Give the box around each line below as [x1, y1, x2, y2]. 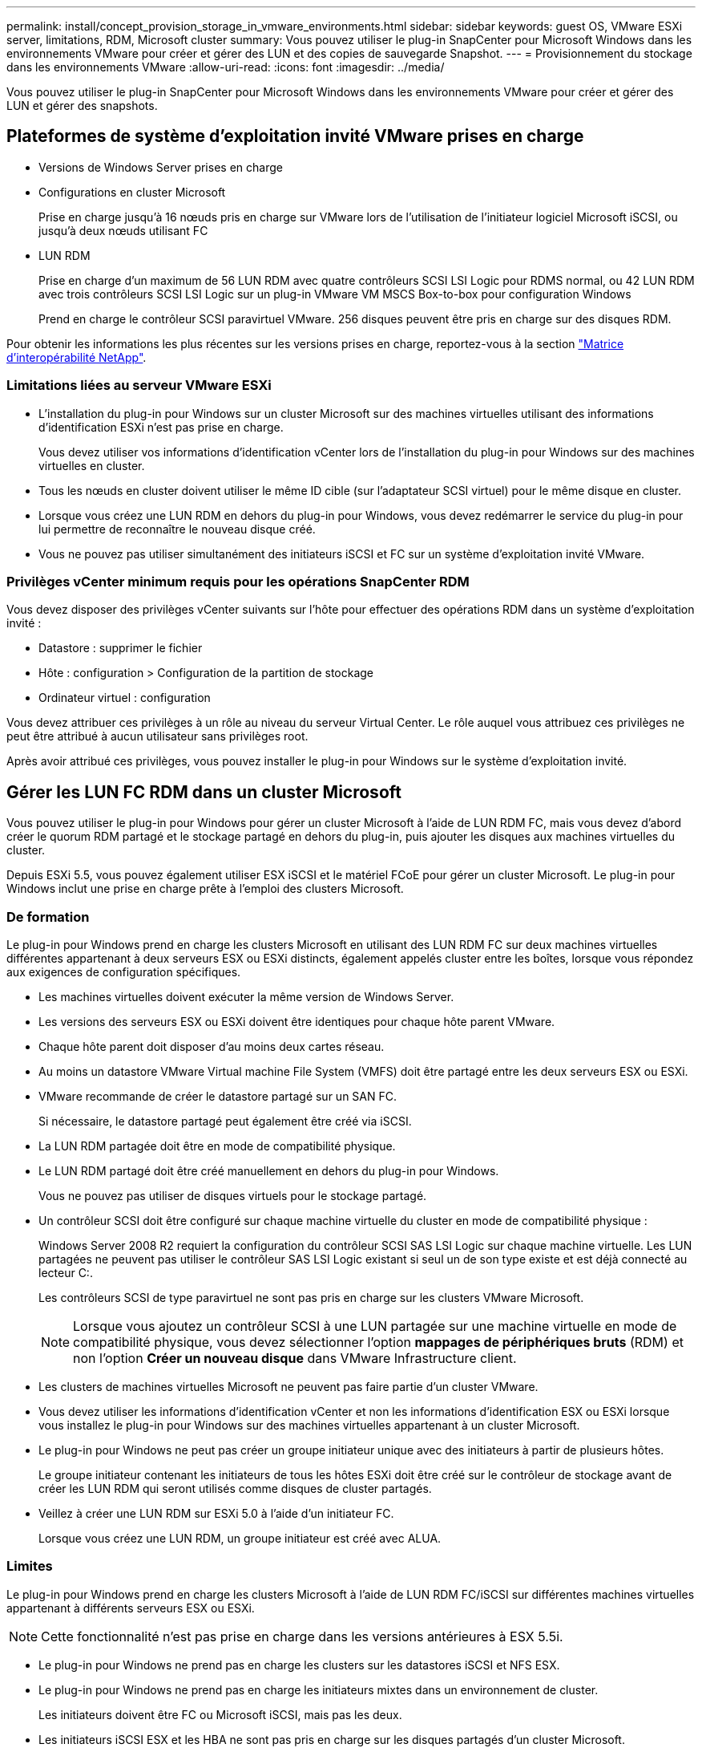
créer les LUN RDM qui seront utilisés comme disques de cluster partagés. [38, 1481, 432, 1495]
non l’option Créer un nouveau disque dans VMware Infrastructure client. [73, 1349, 517, 1366]
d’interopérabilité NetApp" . [6, 350, 147, 364]
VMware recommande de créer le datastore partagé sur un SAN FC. [38, 1089, 397, 1103]
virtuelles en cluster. [38, 458, 145, 472]
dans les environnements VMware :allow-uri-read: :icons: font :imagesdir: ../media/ [6, 60, 445, 74]
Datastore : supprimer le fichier [38, 641, 203, 655]
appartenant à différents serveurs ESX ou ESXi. [6, 1600, 255, 1615]
